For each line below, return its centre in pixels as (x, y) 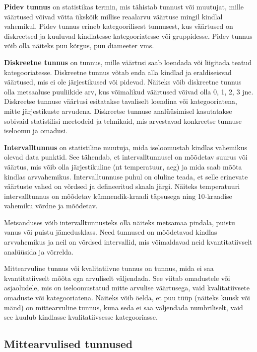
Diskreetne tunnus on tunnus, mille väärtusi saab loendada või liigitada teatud (128, 62)
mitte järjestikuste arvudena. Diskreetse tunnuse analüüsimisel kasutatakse (118, 111)
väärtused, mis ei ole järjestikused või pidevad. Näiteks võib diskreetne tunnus (123, 82)
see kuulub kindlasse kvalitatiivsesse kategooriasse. (81, 317)
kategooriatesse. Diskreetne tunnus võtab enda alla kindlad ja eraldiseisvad (118, 72)
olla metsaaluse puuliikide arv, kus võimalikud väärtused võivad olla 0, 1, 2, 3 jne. (129, 91)
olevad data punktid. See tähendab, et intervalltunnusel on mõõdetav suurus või (126, 157)
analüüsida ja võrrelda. (39, 251)
